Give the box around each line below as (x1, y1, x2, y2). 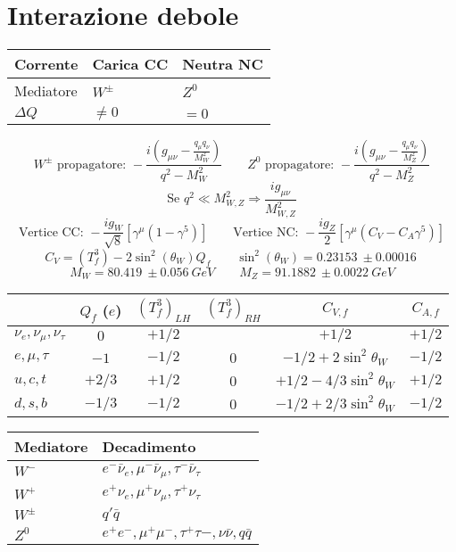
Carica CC (92, 54, 169, 75)
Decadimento (102, 436, 196, 457)
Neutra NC (182, 54, 263, 75)
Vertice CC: (18, 226, 84, 239)
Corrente (14, 54, 79, 75)
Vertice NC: (233, 226, 299, 239)
